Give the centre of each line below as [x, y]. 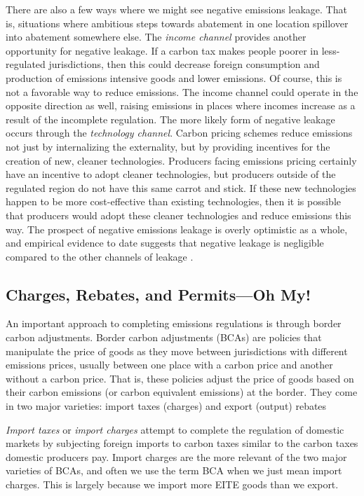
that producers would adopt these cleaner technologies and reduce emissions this [178, 215]
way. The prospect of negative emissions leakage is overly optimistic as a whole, [177, 229]
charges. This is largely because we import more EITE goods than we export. [172, 484]
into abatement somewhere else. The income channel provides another [156, 37]
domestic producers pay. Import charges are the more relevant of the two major [176, 456]
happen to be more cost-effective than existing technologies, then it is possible [174, 201]
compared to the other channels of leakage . [100, 256]
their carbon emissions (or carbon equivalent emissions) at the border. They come [182, 392]
